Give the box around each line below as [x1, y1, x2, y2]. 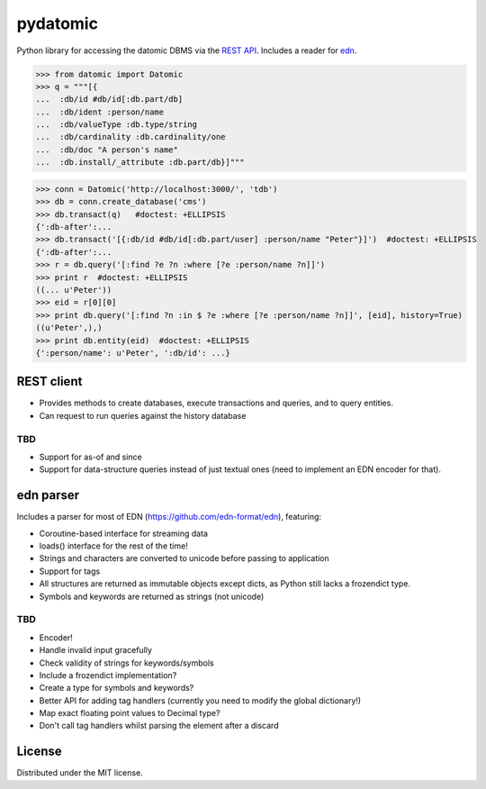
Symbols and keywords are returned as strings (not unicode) [39, 591, 265, 602]
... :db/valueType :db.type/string [35, 120, 198, 130]
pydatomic [16, 14, 99, 33]
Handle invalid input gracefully [39, 645, 153, 656]
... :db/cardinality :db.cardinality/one [35, 131, 226, 142]
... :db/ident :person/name [35, 106, 165, 117]
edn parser [16, 487, 80, 503]
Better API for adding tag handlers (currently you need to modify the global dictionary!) [39, 694, 362, 706]
